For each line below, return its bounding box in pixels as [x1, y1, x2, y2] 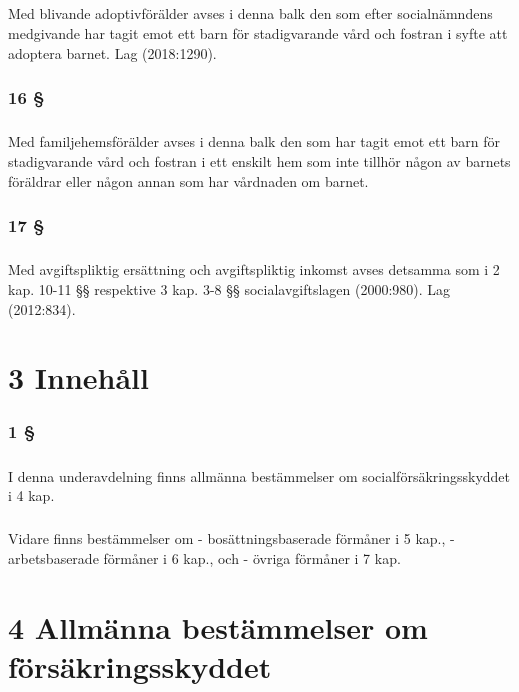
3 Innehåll [8, 357, 149, 398]
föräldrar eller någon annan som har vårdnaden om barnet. [8, 170, 369, 191]
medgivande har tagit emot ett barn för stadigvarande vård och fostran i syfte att [8, 22, 508, 43]
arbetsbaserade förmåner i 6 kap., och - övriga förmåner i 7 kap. [8, 547, 401, 568]
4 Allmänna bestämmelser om [8, 606, 428, 647]
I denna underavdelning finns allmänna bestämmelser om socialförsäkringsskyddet [8, 465, 511, 486]
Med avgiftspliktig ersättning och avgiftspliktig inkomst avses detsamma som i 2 [8, 259, 500, 280]
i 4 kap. [8, 485, 55, 506]
